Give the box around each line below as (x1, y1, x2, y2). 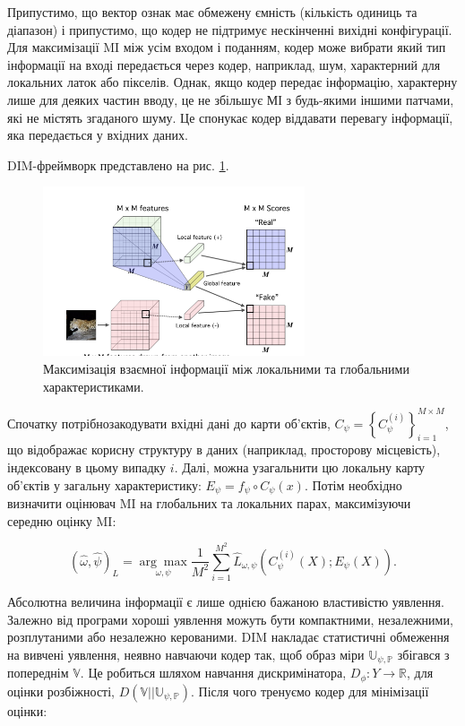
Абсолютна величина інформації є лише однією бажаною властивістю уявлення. (7, 592, 444, 610)
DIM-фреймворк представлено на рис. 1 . (7, 155, 229, 174)
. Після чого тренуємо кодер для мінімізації (191, 681, 429, 700)
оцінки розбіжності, (7, 681, 116, 700)
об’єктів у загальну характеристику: (7, 475, 202, 494)
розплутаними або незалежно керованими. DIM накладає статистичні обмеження (7, 627, 450, 646)
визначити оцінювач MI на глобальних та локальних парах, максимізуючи (7, 494, 411, 513)
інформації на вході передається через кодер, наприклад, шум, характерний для (7, 55, 441, 73)
